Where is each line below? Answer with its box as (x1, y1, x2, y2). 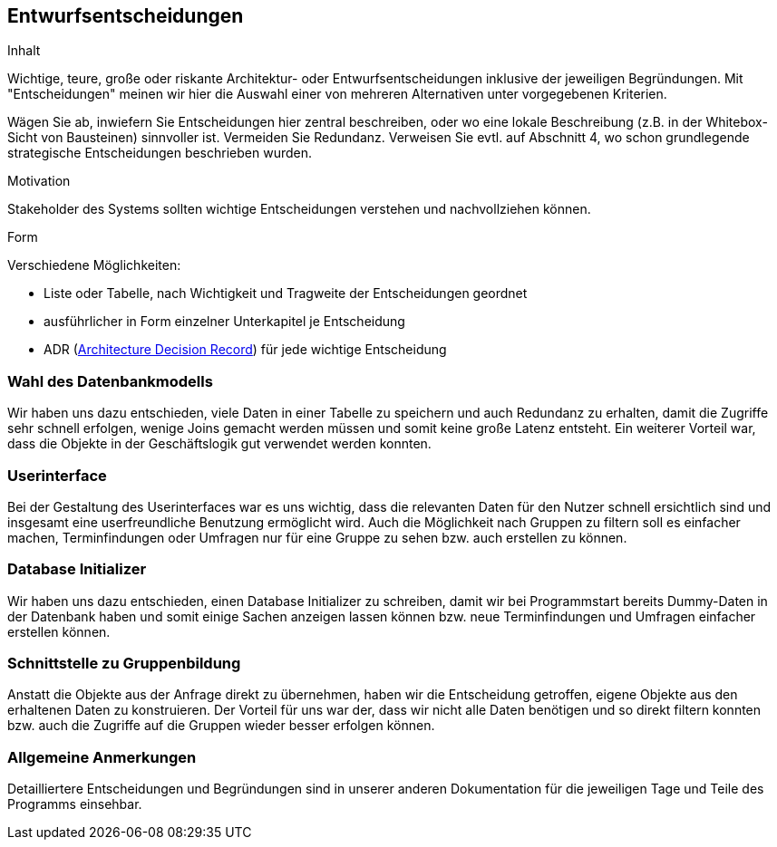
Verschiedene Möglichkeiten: (7, 257, 181, 274)
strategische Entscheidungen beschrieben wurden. (7, 145, 312, 161)
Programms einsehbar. (7, 796, 142, 813)
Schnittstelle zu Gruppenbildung (7, 654, 241, 673)
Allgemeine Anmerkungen (7, 747, 197, 766)
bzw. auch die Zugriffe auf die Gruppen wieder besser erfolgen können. (7, 717, 435, 734)
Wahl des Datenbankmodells (7, 371, 213, 390)
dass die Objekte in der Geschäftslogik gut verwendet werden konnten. (7, 436, 432, 452)
